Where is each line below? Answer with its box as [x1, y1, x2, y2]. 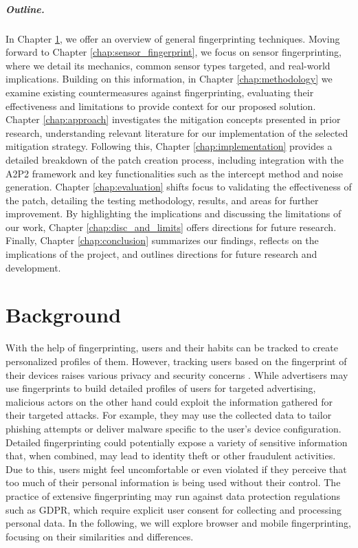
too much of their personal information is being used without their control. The [5, 475, 341, 490]
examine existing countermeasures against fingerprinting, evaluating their [5, 85, 314, 99]
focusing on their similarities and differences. [5, 529, 194, 543]
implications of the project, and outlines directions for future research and [5, 247, 317, 261]
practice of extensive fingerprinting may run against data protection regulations [5, 488, 341, 503]
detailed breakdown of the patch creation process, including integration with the [5, 152, 344, 166]
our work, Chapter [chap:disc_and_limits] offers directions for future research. [5, 219, 337, 234]
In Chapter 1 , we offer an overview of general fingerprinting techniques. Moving [5, 31, 340, 45]
